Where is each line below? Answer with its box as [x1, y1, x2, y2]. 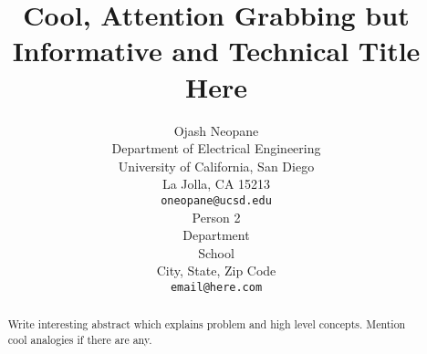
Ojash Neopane [173, 120, 259, 140]
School [198, 243, 234, 262]
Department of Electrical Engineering [111, 139, 321, 158]
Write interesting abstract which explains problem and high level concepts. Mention [7, 317, 406, 332]
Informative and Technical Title [12, 32, 421, 69]
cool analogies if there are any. [7, 332, 152, 348]
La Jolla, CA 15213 [161, 174, 271, 193]
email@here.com [170, 280, 263, 294]
